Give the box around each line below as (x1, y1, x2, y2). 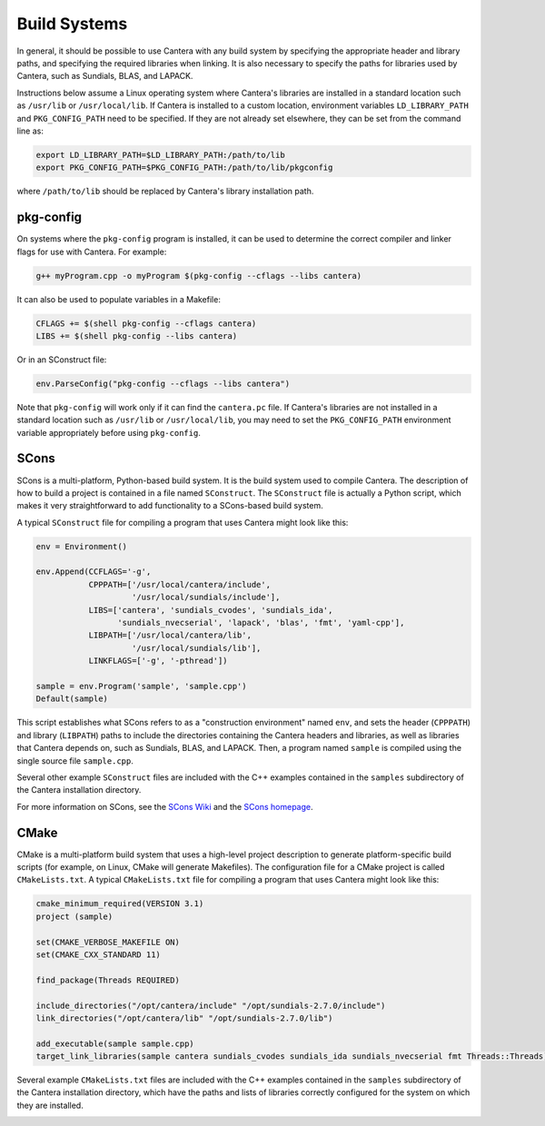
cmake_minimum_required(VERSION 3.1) (35, 899, 204, 909)
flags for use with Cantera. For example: (16, 246, 167, 257)
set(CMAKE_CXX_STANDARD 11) (35, 949, 161, 960)
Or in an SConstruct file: (16, 354, 107, 365)
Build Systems (16, 14, 128, 34)
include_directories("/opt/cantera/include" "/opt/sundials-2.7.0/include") (35, 1000, 386, 1011)
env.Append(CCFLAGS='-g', (35, 567, 152, 577)
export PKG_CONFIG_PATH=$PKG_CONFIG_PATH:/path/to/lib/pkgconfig (35, 163, 333, 173)
